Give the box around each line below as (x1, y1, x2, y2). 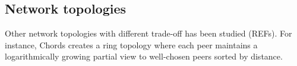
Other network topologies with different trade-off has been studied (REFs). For (5, 27, 292, 39)
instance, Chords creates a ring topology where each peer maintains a (5, 38, 258, 51)
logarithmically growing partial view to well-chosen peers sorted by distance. (5, 50, 283, 62)
